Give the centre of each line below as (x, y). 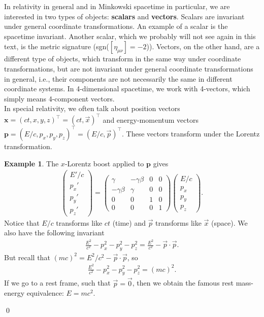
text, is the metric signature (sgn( (57, 46)
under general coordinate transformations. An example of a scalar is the (116, 26)
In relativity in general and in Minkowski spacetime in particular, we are (117, 6)
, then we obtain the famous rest (183, 283)
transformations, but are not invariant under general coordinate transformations (129, 68)
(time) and (129, 222)
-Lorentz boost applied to (104, 163)
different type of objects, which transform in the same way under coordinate (123, 59)
